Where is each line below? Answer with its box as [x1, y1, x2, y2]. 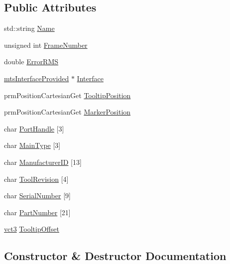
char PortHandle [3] [4, 123, 64, 133]
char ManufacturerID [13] [4, 156, 82, 167]
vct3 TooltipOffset [4, 224, 59, 234]
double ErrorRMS [4, 56, 59, 67]
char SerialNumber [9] [4, 190, 71, 201]
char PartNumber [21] [4, 207, 71, 217]
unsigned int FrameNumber [4, 39, 88, 50]
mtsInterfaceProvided [4, 73, 69, 83]
